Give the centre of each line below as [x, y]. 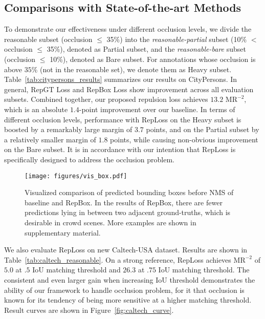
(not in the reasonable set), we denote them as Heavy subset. [136, 69]
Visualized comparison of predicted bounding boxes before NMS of [129, 192]
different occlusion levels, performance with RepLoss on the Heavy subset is [123, 119]
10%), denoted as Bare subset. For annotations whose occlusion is [153, 59]
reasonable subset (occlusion [48, 39]
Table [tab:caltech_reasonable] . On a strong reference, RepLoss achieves [118, 259]
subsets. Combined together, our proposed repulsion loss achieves [106, 99]
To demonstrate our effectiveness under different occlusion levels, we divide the [128, 29]
